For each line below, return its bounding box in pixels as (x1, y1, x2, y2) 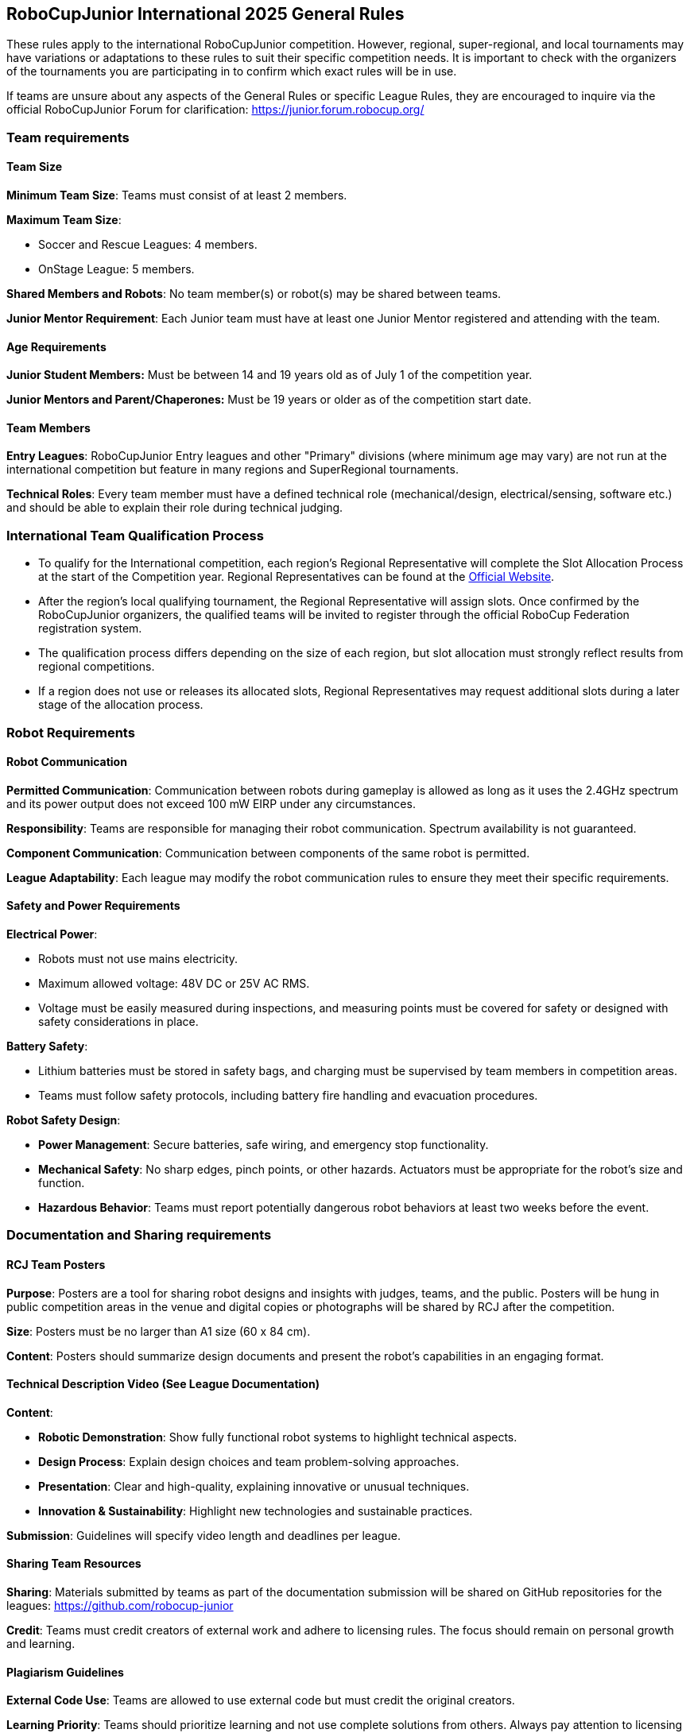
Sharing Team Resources (6, 1557, 141, 1571)
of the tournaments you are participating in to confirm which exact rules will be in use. (6, 64, 457, 79)
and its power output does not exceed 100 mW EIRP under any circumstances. (6, 796, 416, 810)
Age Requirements (6, 339, 107, 354)
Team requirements (6, 129, 130, 145)
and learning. (6, 1637, 76, 1651)
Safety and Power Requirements (6, 899, 180, 913)
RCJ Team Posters (6, 1258, 106, 1271)
